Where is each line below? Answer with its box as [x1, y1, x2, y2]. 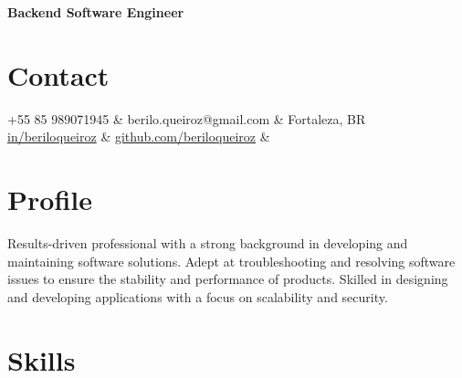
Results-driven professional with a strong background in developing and [7, 234, 408, 253]
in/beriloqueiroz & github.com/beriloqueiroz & [7, 127, 270, 146]
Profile [7, 181, 92, 218]
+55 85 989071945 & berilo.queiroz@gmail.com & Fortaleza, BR [7, 109, 366, 128]
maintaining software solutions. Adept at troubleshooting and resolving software [7, 251, 456, 270]
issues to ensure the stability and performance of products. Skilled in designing [7, 269, 448, 289]
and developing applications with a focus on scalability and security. [7, 287, 388, 306]
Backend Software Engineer [7, 3, 184, 21]
